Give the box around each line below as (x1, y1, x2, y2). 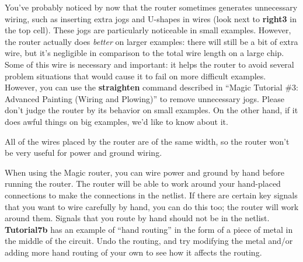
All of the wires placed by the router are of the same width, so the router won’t (5, 135, 290, 147)
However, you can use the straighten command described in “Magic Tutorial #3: (5, 81, 298, 93)
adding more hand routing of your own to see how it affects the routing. (5, 246, 262, 258)
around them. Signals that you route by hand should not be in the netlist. (5, 212, 270, 224)
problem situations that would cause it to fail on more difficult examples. (5, 69, 266, 82)
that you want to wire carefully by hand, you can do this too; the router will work (5, 200, 299, 212)
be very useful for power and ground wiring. (5, 146, 162, 159)
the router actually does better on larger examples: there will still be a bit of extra (5, 35, 298, 47)
